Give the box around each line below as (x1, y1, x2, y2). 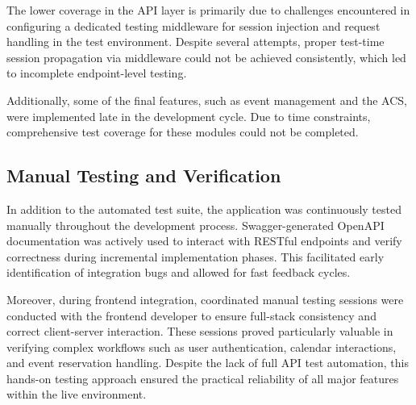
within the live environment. (6, 386, 147, 403)
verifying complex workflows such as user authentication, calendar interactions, (6, 338, 397, 355)
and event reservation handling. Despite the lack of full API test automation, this (6, 354, 409, 371)
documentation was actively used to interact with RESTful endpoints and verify (6, 232, 402, 249)
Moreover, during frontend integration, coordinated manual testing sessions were (6, 290, 404, 307)
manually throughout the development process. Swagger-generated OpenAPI (6, 216, 385, 233)
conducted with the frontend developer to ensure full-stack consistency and (6, 307, 376, 324)
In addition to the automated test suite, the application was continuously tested (6, 200, 401, 217)
